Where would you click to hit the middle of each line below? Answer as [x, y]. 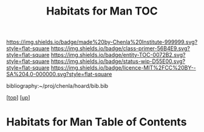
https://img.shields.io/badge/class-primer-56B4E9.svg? [120, 48]
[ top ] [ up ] [18, 97]
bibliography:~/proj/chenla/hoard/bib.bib [57, 86]
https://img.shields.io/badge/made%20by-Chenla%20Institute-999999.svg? [102, 42]
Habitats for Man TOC [102, 11]
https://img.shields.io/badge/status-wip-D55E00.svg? [118, 61]
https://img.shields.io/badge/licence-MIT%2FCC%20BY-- [123, 68]
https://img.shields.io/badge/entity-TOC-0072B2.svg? [118, 55]
